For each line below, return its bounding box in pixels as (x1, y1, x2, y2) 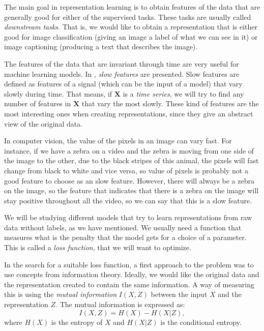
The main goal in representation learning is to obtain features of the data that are (4, 2, 260, 12)
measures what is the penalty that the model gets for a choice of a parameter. (4, 232, 247, 243)
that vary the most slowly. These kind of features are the (81, 98, 259, 109)
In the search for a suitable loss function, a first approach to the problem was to (4, 259, 254, 269)
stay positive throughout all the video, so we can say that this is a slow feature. (4, 195, 252, 205)
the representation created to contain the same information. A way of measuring (4, 279, 254, 289)
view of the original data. (4, 118, 83, 129)
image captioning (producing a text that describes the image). (4, 41, 198, 52)
